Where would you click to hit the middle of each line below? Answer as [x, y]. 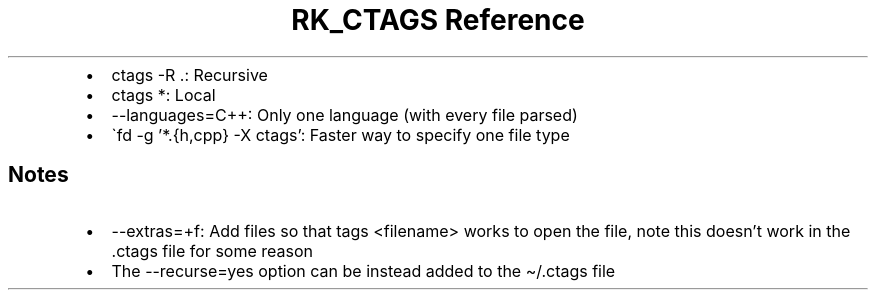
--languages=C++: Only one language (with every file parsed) [344, 114]
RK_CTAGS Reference [438, 20]
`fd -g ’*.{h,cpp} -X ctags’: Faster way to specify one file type [340, 134]
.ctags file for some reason [212, 250]
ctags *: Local [163, 94]
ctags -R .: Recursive [189, 74]
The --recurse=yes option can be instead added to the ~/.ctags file [363, 270]
